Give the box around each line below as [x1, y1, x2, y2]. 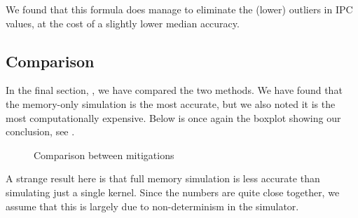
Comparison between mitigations [34, 147, 174, 162]
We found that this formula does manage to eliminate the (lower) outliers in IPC [6, 2, 353, 16]
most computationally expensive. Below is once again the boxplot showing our [6, 110, 341, 125]
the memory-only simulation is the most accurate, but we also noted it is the [6, 96, 336, 111]
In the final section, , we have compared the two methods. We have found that [6, 83, 343, 97]
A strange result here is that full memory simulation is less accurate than [6, 171, 320, 186]
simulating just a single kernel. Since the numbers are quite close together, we [6, 184, 340, 199]
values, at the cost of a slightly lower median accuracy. [6, 15, 240, 30]
